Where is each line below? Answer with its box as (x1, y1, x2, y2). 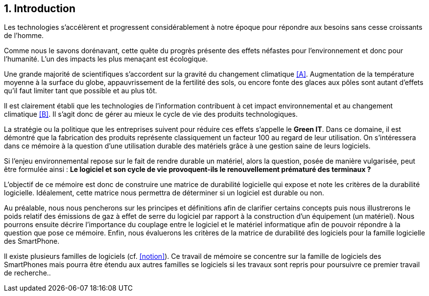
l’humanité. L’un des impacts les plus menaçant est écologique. (4, 55, 208, 63)
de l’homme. (4, 31, 44, 40)
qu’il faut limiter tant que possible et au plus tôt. (4, 86, 157, 95)
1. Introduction (4, 2, 75, 15)
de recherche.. (4, 269, 51, 277)
